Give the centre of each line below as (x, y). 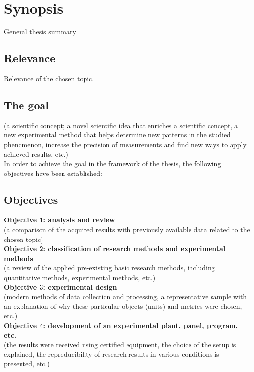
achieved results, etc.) (36, 154)
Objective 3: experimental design (61, 287)
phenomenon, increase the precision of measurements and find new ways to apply (125, 144)
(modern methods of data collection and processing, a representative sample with (126, 296)
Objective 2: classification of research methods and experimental (115, 249)
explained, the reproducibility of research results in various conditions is (112, 354)
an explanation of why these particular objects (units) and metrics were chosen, (123, 306)
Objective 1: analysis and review (60, 220)
